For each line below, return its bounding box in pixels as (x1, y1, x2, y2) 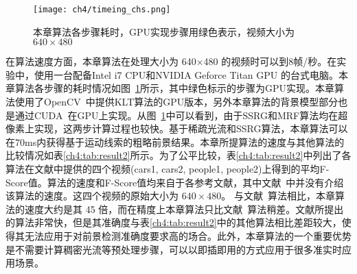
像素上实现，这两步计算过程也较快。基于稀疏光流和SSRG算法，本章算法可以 (5, 121, 348, 136)
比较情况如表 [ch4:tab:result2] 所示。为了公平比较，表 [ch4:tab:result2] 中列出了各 (5, 148, 352, 162)
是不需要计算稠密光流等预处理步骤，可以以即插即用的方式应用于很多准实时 (5, 242, 342, 256)
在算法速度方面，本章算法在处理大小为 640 (5, 54, 196, 68)
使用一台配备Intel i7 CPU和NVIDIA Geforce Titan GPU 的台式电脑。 (34, 67, 338, 82)
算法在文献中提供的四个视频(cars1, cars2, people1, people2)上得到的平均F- (5, 162, 330, 175)
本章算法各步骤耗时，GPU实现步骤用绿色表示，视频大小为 (33, 24, 295, 38)
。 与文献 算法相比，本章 (221, 188, 335, 203)
